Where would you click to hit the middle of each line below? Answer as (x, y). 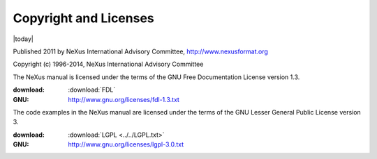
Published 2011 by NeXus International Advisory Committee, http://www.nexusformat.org (141, 51)
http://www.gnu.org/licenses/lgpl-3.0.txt (126, 144)
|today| (23, 39)
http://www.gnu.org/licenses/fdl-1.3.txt (124, 99)
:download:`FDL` (92, 90)
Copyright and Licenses (84, 18)
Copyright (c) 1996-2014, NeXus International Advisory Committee (108, 64)
